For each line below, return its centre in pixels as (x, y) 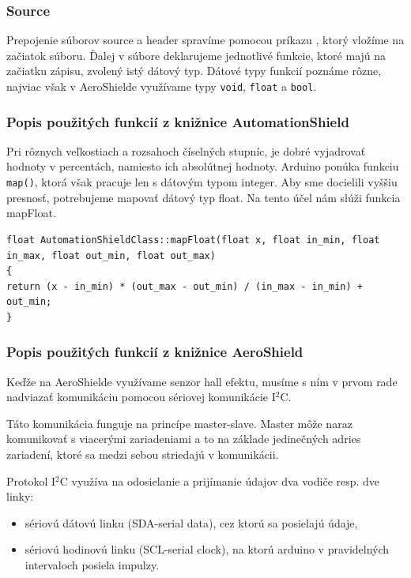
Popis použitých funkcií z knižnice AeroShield (155, 352)
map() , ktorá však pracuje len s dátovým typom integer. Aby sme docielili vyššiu (202, 182)
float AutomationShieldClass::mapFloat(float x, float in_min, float (193, 240)
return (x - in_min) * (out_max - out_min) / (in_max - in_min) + (185, 286)
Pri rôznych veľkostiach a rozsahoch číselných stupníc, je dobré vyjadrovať (186, 150)
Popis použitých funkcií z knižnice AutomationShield (178, 121)
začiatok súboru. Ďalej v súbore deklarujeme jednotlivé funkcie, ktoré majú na (196, 55)
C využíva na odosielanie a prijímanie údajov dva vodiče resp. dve (220, 480)
